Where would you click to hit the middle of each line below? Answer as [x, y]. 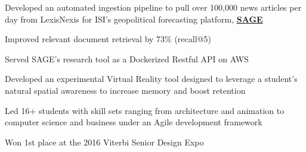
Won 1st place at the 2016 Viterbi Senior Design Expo [104, 142]
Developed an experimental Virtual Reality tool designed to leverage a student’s [151, 79]
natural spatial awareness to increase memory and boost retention [125, 90]
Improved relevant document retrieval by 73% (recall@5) [108, 39]
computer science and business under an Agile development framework [134, 122]
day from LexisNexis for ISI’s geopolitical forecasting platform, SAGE [134, 19]
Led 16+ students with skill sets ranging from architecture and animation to [145, 110]
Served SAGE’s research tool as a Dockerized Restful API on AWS [127, 58]
